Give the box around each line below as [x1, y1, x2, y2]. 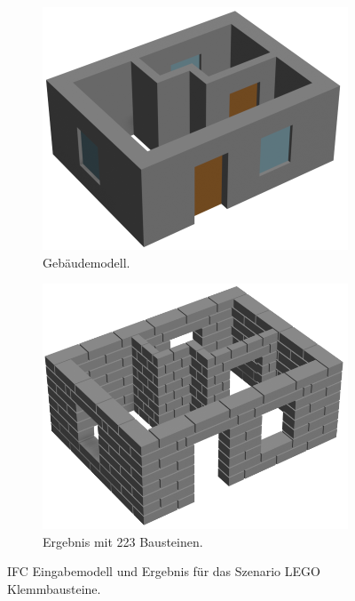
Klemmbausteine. [7, 580, 101, 598]
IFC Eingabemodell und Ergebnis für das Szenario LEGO [7, 562, 320, 581]
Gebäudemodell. [43, 252, 130, 271]
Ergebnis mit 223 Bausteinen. [43, 532, 203, 550]
